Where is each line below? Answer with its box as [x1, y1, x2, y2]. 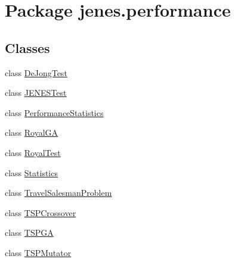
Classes [5, 38, 50, 57]
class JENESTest [5, 86, 67, 99]
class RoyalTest [5, 146, 61, 158]
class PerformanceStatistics [5, 106, 104, 118]
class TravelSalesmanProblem [5, 186, 112, 199]
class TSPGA [5, 226, 54, 239]
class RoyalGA [5, 126, 58, 139]
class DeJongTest [5, 66, 67, 79]
